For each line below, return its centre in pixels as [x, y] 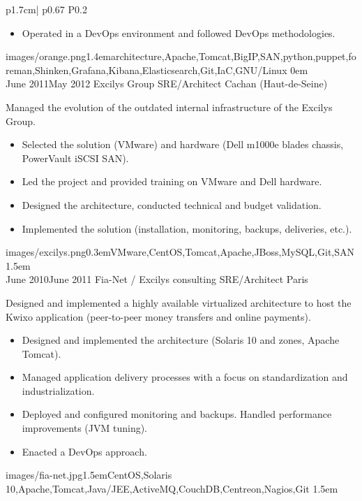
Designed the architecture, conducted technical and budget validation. [172, 204]
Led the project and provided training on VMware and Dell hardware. [172, 181]
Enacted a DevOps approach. [84, 451]
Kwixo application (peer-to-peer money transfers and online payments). [158, 316]
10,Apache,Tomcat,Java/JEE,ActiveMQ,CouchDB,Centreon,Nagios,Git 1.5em [172, 488]
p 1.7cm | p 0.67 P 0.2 [46, 9]
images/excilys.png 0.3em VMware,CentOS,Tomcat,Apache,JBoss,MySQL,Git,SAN [180, 252]
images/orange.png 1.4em [59, 56]
